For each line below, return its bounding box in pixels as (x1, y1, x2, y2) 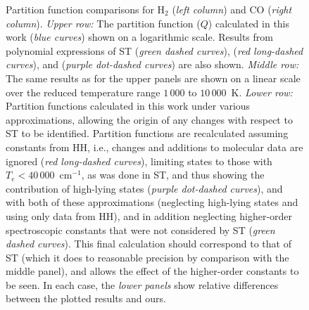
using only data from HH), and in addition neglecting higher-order (6, 208, 293, 223)
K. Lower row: (231, 84, 293, 99)
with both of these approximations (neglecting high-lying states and (6, 195, 298, 209)
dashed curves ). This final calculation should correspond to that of (6, 236, 291, 251)
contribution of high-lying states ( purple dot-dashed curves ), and (6, 181, 283, 195)
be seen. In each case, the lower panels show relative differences (6, 277, 279, 292)
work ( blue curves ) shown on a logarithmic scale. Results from (6, 30, 273, 44)
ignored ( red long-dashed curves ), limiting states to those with (6, 153, 272, 168)
